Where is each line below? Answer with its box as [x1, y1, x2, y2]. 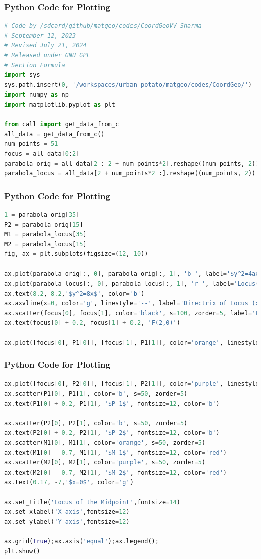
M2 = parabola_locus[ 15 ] [4, 240, 87, 248]
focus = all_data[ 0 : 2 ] [4, 150, 80, 157]
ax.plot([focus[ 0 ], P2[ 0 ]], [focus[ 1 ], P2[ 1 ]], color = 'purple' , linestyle [4, 380, 259, 388]
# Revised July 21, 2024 [4, 42, 87, 49]
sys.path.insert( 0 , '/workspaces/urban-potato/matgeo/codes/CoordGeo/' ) [4, 81, 252, 88]
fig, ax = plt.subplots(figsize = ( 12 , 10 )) [4, 250, 148, 258]
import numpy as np [4, 91, 69, 99]
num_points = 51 [4, 140, 58, 148]
